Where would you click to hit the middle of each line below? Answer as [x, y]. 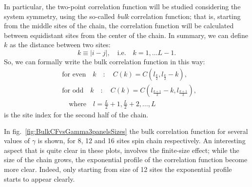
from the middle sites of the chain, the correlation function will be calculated [119, 26]
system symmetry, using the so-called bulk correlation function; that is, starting [122, 16]
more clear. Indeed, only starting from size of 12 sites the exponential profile [118, 169]
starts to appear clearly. [39, 178]
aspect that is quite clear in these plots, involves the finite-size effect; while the [122, 150]
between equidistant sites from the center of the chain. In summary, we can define [126, 35]
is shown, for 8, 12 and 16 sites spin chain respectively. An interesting [142, 140]
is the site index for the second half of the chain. [76, 114]
